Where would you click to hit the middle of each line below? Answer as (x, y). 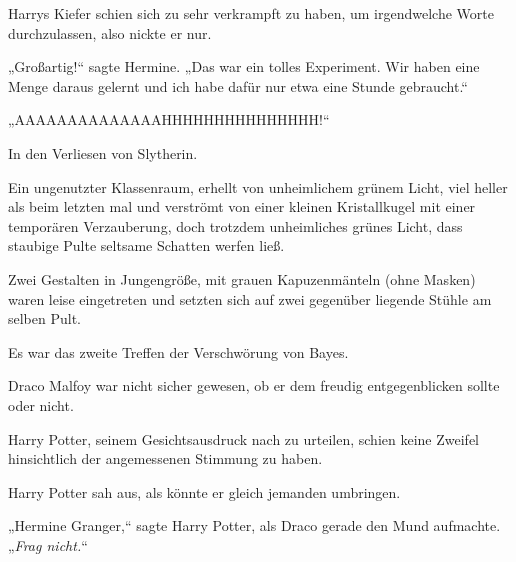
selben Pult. (45, 318)
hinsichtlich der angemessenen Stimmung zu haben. (165, 458)
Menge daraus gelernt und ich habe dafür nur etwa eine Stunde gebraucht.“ (238, 85)
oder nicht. (41, 404)
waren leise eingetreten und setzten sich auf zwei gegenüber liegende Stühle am (250, 298)
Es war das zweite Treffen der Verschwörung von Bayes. (178, 351)
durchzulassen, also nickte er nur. (110, 32)
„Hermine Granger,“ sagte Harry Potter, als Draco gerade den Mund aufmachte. (254, 525)
